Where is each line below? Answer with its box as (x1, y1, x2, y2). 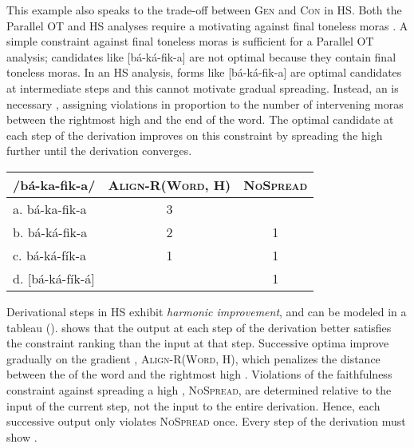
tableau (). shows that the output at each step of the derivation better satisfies (6, 319, 392, 335)
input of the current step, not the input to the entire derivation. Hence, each (6, 397, 380, 414)
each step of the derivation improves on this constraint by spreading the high (6, 126, 383, 143)
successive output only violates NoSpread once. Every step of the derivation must (6, 413, 406, 430)
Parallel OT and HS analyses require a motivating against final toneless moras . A (6, 17, 408, 34)
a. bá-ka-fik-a (13, 199, 87, 218)
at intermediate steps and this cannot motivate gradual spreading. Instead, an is (6, 79, 399, 96)
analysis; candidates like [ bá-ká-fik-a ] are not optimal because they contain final (6, 48, 396, 65)
